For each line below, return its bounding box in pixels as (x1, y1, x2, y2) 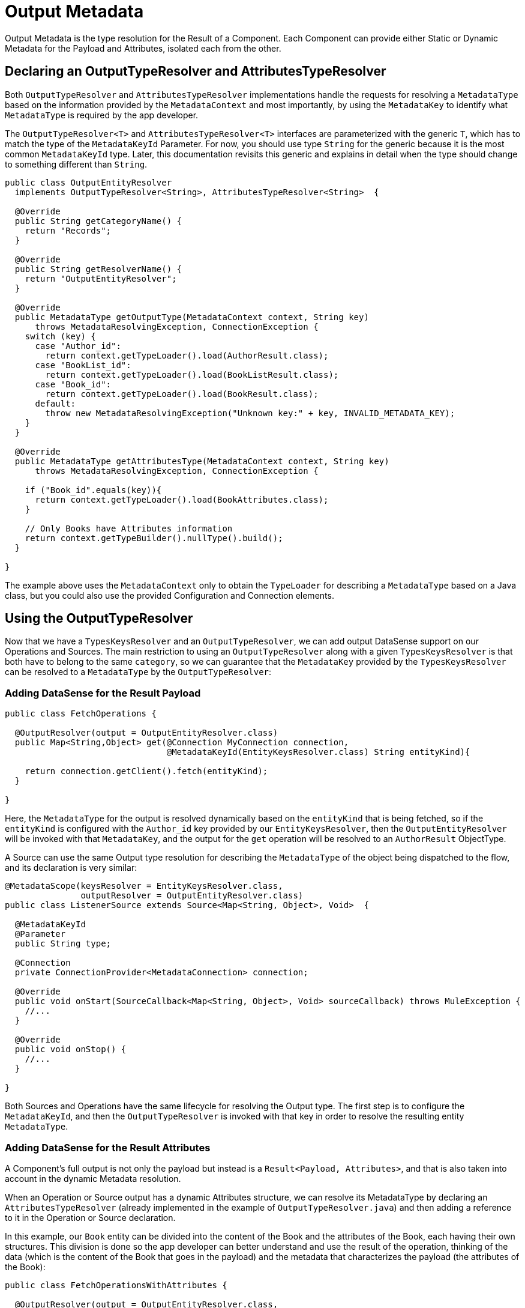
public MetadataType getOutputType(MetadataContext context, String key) (14, 312, 369, 322)
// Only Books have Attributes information (25, 523, 233, 533)
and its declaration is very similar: (5, 862, 137, 873)
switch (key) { (25, 331, 96, 341)
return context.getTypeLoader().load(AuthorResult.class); (45, 350, 329, 360)
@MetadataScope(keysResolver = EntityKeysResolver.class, (5, 881, 283, 891)
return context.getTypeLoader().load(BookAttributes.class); (35, 494, 329, 504)
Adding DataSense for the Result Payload (5, 686, 201, 699)
